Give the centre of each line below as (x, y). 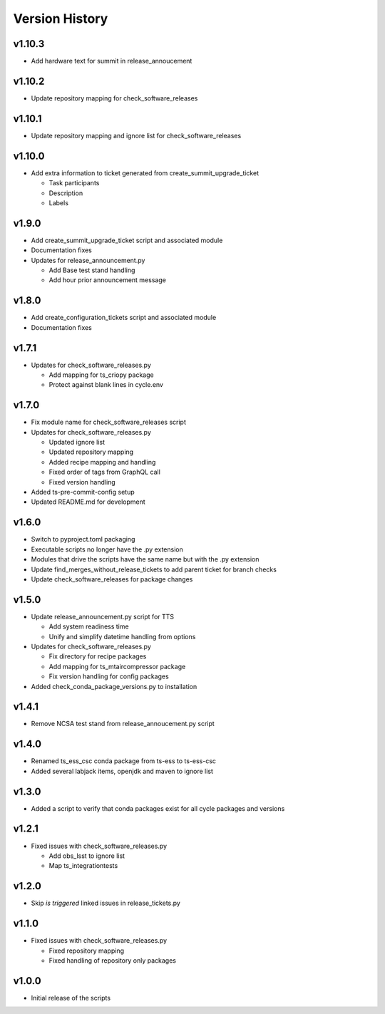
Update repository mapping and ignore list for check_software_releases (136, 135)
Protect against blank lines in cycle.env (106, 385)
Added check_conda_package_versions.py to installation (114, 686)
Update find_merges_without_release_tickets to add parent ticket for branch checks (154, 569)
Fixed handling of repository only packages (112, 960)
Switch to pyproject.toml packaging (83, 539)
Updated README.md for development (88, 502)
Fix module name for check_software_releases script (109, 422)
